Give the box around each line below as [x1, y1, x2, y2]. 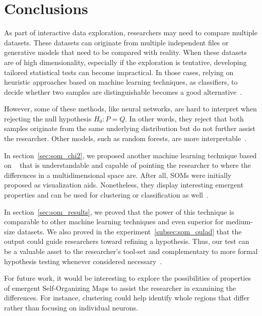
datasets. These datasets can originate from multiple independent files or [4, 37, 229, 47]
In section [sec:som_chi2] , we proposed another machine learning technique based [4, 150, 257, 160]
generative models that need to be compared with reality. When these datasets [4, 47, 247, 57]
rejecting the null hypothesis [4, 113, 92, 123]
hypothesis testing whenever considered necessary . [4, 256, 162, 266]
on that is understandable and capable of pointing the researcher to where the [4, 160, 251, 170]
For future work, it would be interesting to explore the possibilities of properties [4, 273, 251, 283]
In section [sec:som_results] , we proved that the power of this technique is [4, 206, 234, 217]
